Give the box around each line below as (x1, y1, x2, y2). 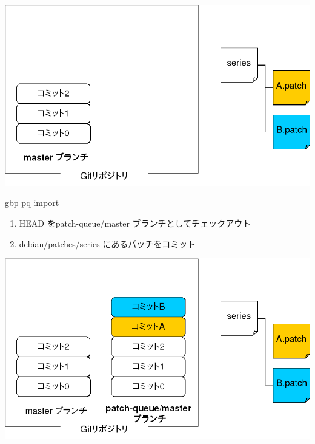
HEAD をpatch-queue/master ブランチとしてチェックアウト (19, 217, 251, 229)
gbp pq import (5, 196, 59, 209)
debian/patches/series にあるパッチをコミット (19, 237, 196, 250)
